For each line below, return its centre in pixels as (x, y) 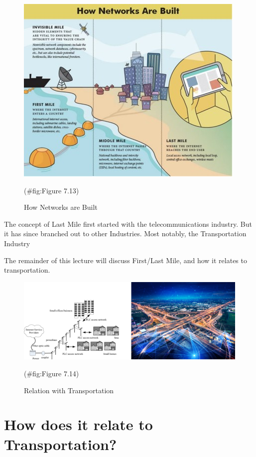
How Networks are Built (61, 207)
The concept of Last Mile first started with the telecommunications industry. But (128, 224)
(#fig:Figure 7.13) (52, 190)
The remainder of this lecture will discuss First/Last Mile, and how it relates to (126, 260)
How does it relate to (78, 424)
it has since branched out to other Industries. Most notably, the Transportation (125, 233)
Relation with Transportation (69, 390)
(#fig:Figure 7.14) (52, 374)
